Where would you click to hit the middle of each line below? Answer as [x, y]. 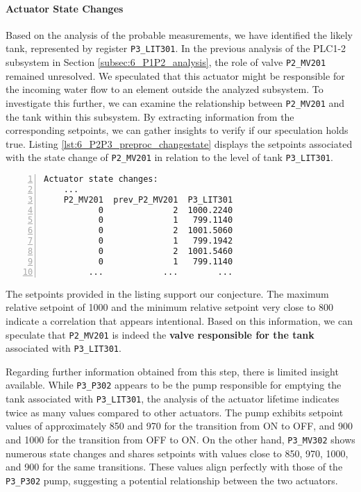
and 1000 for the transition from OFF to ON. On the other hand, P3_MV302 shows [180, 439]
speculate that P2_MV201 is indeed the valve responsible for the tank [160, 334]
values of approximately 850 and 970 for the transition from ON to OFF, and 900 [179, 426]
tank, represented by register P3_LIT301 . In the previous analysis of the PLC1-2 [176, 48]
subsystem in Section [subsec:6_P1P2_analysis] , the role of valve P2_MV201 [166, 62]
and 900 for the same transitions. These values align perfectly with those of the [174, 467]
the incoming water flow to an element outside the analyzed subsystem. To [165, 89]
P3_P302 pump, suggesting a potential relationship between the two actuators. [172, 480]
